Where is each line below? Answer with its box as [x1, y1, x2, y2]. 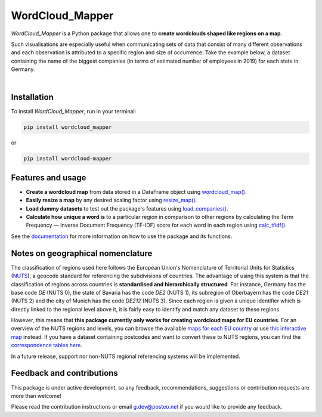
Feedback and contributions [11, 368, 119, 378]
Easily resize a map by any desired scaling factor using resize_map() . [26, 197, 197, 204]
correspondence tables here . [11, 342, 83, 349]
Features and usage [11, 172, 86, 183]
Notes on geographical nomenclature [11, 248, 153, 258]
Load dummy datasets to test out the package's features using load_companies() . [26, 205, 229, 212]
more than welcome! [11, 392, 62, 399]
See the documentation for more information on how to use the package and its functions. [11, 233, 233, 240]
